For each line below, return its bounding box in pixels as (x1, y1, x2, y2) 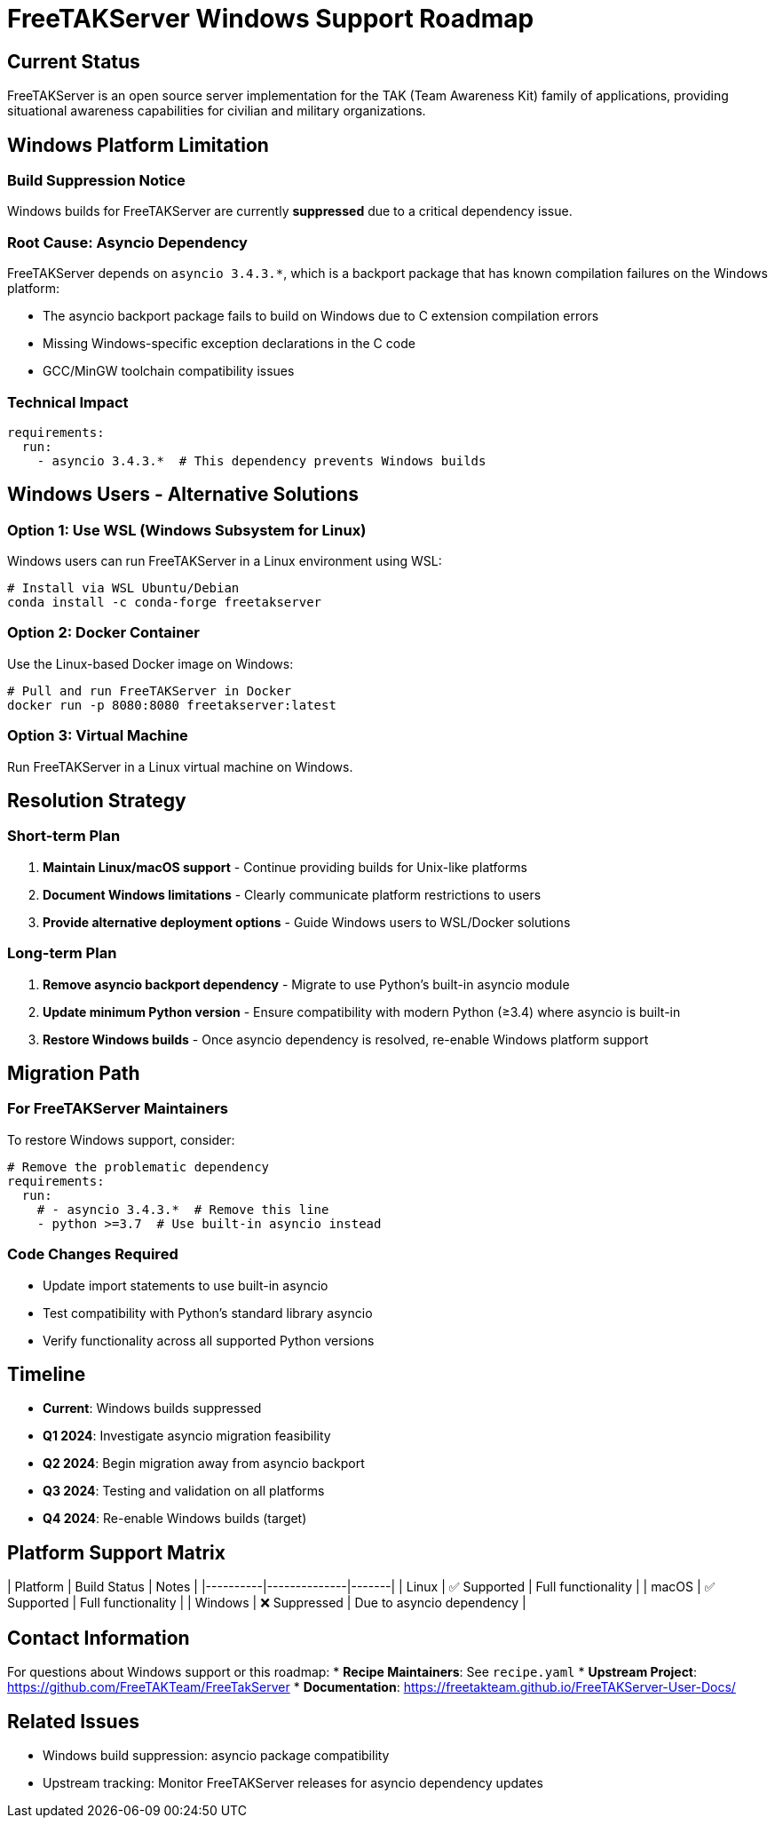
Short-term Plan (7, 827, 121, 845)
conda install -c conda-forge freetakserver (7, 595, 322, 610)
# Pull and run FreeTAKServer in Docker (7, 683, 292, 698)
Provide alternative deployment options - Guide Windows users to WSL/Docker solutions (43, 914, 571, 930)
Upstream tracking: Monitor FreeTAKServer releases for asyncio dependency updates (43, 1774, 543, 1790)
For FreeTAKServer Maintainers (7, 1099, 229, 1118)
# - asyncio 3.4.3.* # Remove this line (36, 1202, 329, 1217)
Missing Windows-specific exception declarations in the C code (43, 336, 415, 352)
